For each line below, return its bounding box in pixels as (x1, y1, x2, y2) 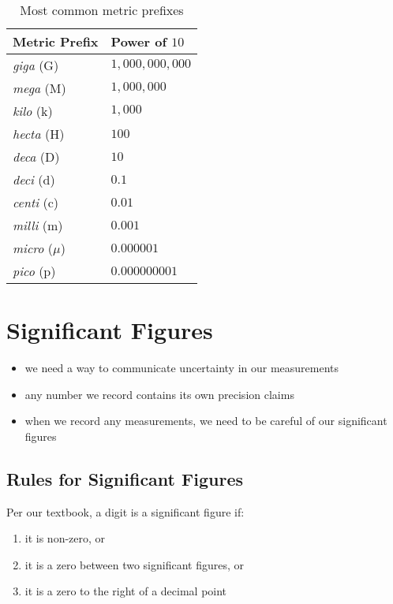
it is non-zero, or (24, 530, 106, 546)
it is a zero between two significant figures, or (24, 556, 244, 572)
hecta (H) (13, 125, 65, 143)
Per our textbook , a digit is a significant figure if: (6, 503, 245, 520)
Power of (110, 32, 167, 50)
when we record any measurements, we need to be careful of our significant (24, 412, 387, 429)
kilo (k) (13, 102, 53, 120)
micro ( (13, 239, 54, 257)
